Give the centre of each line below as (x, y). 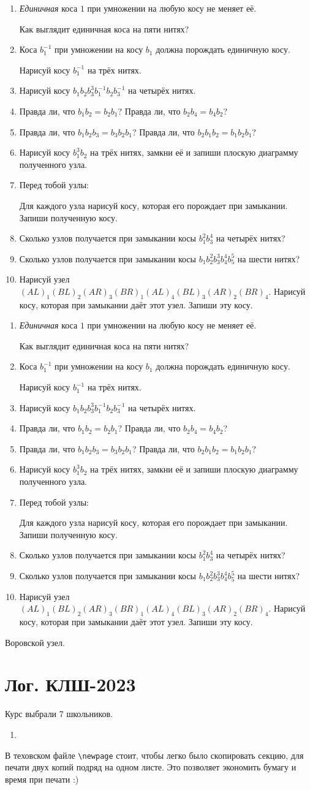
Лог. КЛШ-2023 (70, 684)
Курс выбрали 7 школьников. (59, 714)
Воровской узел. (35, 642)
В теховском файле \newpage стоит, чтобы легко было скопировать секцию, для (154, 755)
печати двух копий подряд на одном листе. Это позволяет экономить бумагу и (151, 767)
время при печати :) (42, 779)
